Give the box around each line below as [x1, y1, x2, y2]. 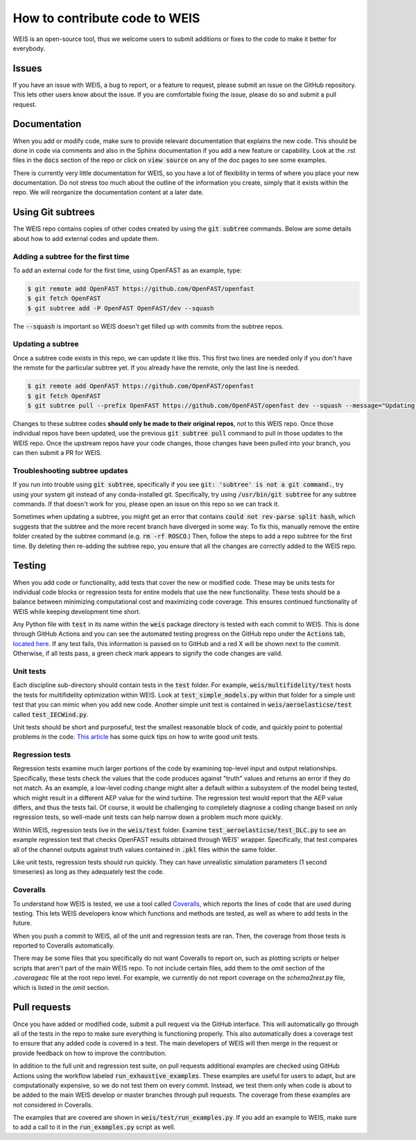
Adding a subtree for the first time [12, 251, 130, 261]
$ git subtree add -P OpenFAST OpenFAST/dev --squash [27, 304, 214, 312]
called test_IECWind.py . [12, 710, 89, 718]
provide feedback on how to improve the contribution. [12, 1049, 167, 1057]
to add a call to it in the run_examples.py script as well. [12, 1123, 176, 1132]
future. [12, 919, 33, 927]
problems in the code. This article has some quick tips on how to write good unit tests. [12, 733, 259, 741]
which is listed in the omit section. [12, 983, 110, 991]
